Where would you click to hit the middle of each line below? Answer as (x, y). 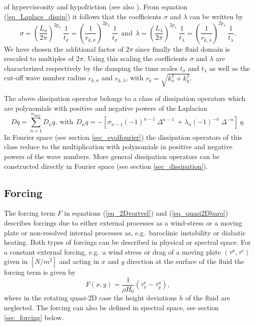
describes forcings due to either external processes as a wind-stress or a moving (123, 222)
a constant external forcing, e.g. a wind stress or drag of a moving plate (112, 251)
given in (16, 261)
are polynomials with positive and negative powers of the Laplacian (106, 108)
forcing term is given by (40, 272)
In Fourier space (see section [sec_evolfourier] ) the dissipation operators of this (123, 137)
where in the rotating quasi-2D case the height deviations (91, 298)
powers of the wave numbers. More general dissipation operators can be (112, 156)
